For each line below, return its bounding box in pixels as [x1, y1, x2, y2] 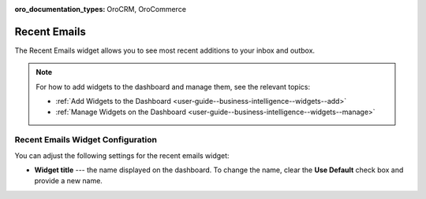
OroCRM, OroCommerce [106, 5, 187, 13]
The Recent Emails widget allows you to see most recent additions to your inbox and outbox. [14, 46, 316, 55]
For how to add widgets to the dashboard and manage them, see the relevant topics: [35, 82, 311, 91]
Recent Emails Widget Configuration [14, 135, 158, 146]
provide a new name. [34, 176, 103, 186]
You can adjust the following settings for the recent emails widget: [14, 150, 230, 160]
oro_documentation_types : [14, 5, 106, 13]
